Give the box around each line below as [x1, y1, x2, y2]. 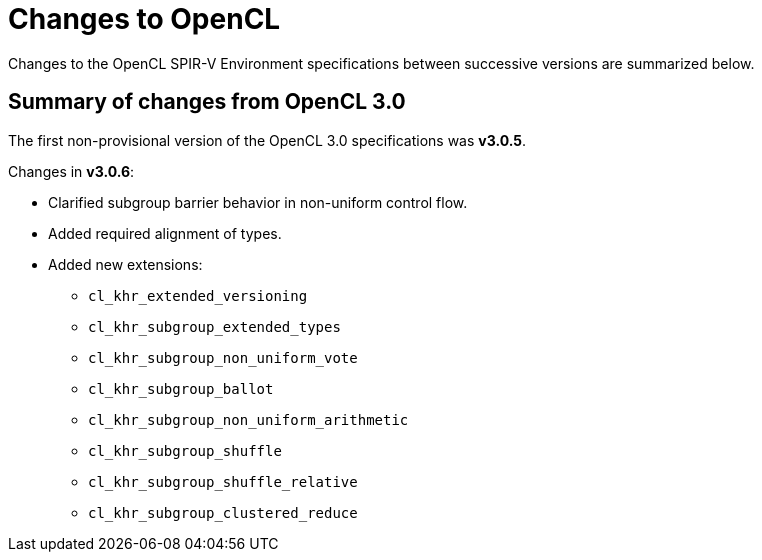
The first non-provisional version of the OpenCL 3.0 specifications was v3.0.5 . [8, 131, 527, 149]
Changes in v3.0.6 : [8, 162, 135, 180]
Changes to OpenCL [8, 2, 281, 36]
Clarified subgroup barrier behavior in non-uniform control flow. [48, 193, 468, 211]
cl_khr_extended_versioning [88, 287, 308, 304]
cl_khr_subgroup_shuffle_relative [88, 473, 358, 490]
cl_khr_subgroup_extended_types [88, 318, 341, 335]
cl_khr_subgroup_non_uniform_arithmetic [88, 411, 409, 428]
